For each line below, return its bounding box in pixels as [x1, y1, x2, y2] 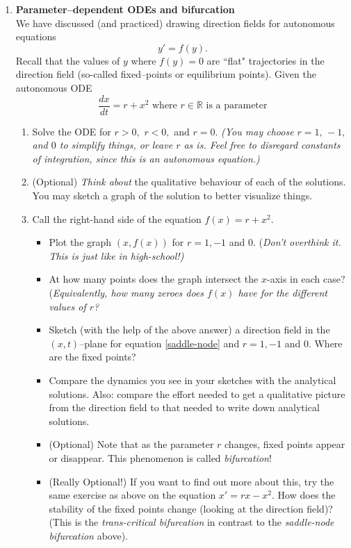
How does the [277, 488, 336, 502]
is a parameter [206, 101, 268, 111]
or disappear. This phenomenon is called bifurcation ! [49, 450, 272, 465]
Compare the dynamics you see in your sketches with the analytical [49, 372, 336, 387]
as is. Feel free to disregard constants [183, 138, 341, 152]
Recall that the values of [15, 53, 120, 67]
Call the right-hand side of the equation [32, 211, 202, 226]
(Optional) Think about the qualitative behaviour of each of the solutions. [32, 174, 346, 189]
